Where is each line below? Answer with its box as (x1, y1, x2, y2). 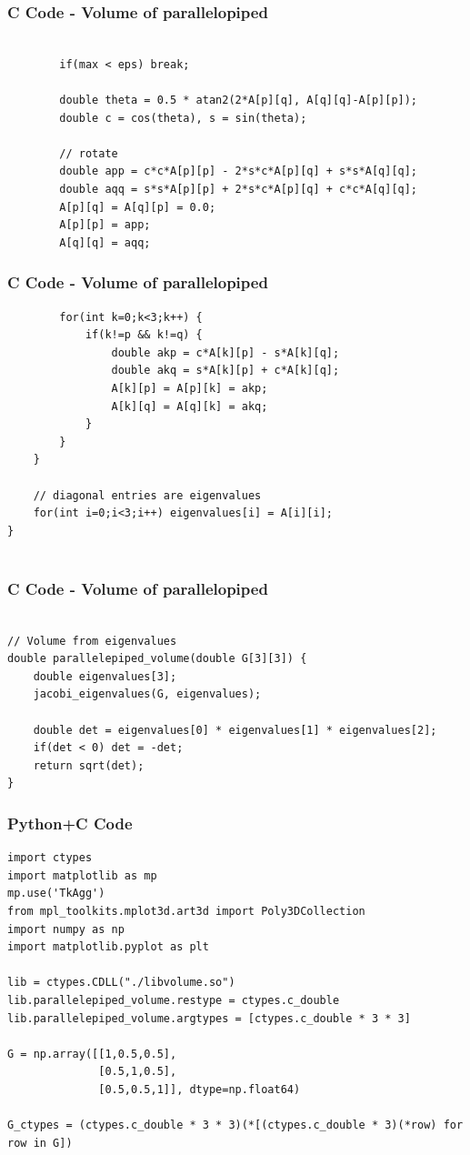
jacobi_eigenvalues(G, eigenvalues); (33, 688, 262, 701)
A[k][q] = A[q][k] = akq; (111, 399, 268, 413)
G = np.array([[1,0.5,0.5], (7, 1047, 177, 1060)
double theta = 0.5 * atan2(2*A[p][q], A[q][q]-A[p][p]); (59, 94, 418, 106)
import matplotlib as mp (7, 869, 157, 882)
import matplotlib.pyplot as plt (7, 940, 209, 954)
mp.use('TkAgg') (7, 887, 105, 900)
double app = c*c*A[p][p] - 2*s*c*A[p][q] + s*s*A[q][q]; (59, 165, 418, 178)
